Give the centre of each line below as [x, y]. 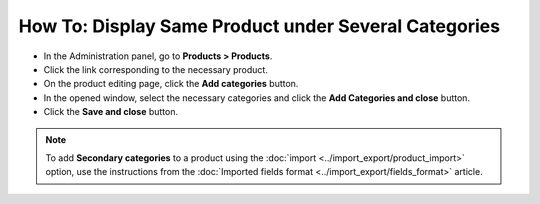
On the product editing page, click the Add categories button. [171, 84]
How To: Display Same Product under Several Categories [259, 26]
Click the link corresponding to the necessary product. [156, 69]
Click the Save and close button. [111, 112]
